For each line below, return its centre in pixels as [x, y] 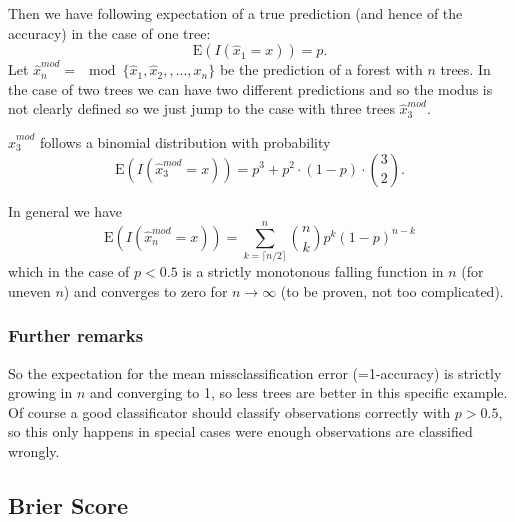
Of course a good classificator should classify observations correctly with [229, 411]
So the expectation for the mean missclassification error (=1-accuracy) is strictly [255, 372]
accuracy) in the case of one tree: [109, 32]
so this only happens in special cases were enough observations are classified [240, 431]
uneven [29, 290]
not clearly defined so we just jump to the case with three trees [201, 108]
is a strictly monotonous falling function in [313, 271]
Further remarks [76, 335]
